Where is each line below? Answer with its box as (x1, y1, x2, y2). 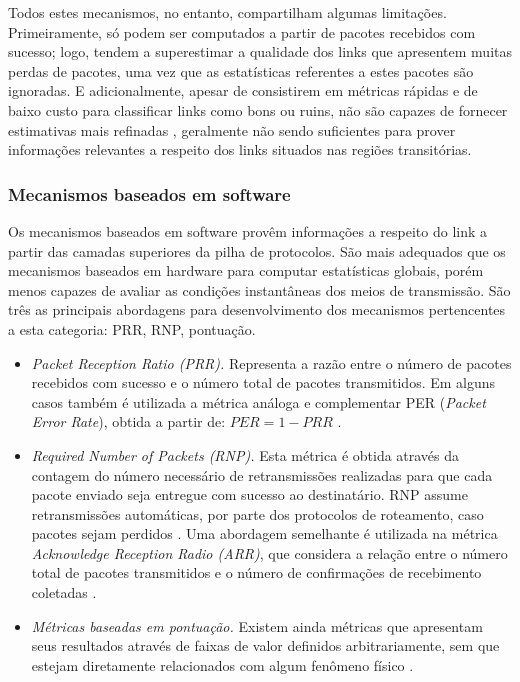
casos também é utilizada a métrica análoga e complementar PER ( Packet (31, 391, 486, 412)
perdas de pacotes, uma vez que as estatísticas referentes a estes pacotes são (8, 60, 474, 81)
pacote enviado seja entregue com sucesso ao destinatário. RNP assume (31, 484, 468, 505)
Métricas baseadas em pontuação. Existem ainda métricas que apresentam (31, 615, 483, 636)
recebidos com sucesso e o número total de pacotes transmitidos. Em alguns (31, 372, 496, 393)
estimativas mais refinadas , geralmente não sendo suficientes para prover (8, 119, 456, 140)
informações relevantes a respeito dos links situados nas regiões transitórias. (8, 139, 472, 160)
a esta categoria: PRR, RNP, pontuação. (8, 318, 256, 339)
